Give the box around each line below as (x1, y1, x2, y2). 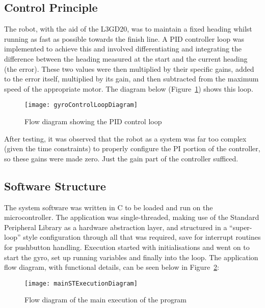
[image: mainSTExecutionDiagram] (24, 279, 138, 287)
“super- (229, 221, 252, 232)
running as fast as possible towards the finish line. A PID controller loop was (4, 33, 244, 44)
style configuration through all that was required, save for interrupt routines (23, 232, 261, 242)
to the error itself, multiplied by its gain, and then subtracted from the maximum (4, 73, 259, 84)
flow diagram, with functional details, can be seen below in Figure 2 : (4, 262, 220, 272)
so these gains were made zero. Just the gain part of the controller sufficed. (4, 153, 238, 163)
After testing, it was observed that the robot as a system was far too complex (4, 133, 247, 144)
